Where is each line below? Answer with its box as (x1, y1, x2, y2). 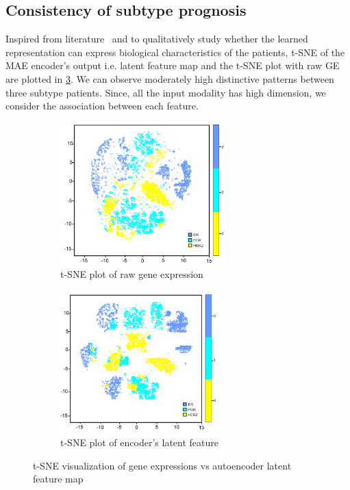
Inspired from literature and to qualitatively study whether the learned (5, 31, 308, 46)
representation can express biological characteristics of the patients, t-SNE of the (5, 44, 345, 59)
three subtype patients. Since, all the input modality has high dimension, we (5, 85, 326, 99)
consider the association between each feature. (5, 99, 199, 113)
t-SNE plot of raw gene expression (60, 267, 203, 281)
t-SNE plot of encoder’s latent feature (60, 435, 218, 450)
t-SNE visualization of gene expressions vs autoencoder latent (33, 458, 292, 472)
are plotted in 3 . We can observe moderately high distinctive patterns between (5, 71, 334, 86)
